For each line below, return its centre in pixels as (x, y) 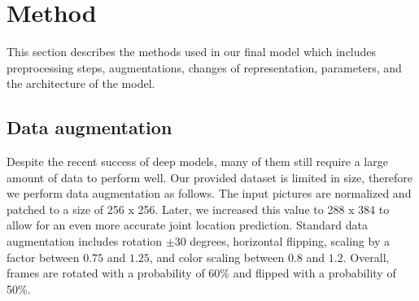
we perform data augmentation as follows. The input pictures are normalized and (209, 193)
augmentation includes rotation (85, 241)
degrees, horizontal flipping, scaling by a (290, 241)
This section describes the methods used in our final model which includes (192, 52)
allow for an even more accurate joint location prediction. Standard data (187, 225)
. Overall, (366, 257)
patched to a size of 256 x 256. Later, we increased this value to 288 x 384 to (198, 209)
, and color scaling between (217, 257)
